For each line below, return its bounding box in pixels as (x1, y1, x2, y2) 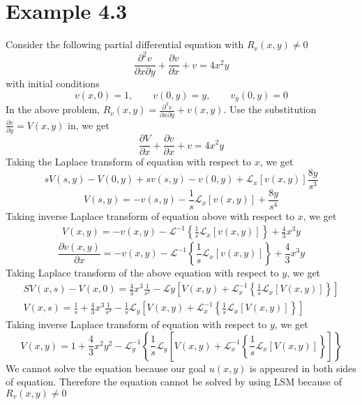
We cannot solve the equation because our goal (6, 360, 206, 375)
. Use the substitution (223, 102, 317, 117)
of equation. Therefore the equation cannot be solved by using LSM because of (6, 374, 342, 389)
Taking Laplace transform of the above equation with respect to (6, 265, 279, 280)
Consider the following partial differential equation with (6, 37, 244, 52)
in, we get (68, 117, 110, 132)
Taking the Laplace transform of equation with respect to (6, 154, 252, 169)
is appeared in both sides (250, 360, 356, 375)
